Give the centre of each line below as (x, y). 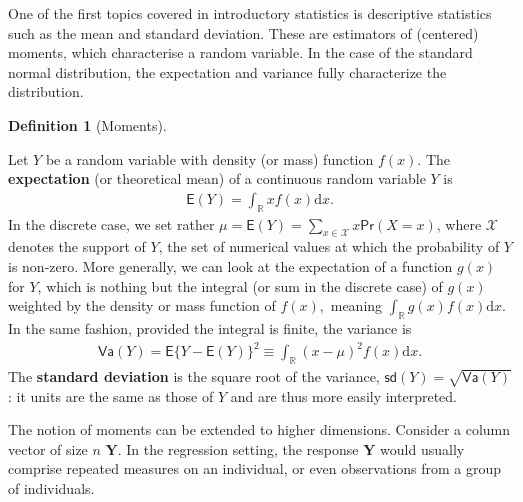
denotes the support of (77, 246)
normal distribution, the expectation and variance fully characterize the (227, 71)
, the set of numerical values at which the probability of (329, 246)
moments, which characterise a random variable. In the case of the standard (240, 52)
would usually (422, 448)
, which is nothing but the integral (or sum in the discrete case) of (240, 285)
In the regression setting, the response (242, 448)
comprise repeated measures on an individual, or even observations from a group (254, 468)
